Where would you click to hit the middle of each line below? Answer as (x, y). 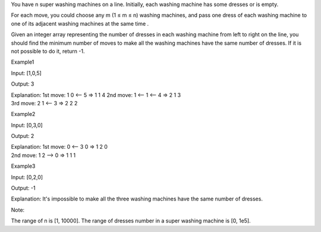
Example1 (23, 62)
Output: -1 (23, 188)
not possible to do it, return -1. (48, 51)
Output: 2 (23, 136)
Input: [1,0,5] (26, 73)
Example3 (23, 166)
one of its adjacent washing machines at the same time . (80, 23)
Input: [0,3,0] (27, 125)
